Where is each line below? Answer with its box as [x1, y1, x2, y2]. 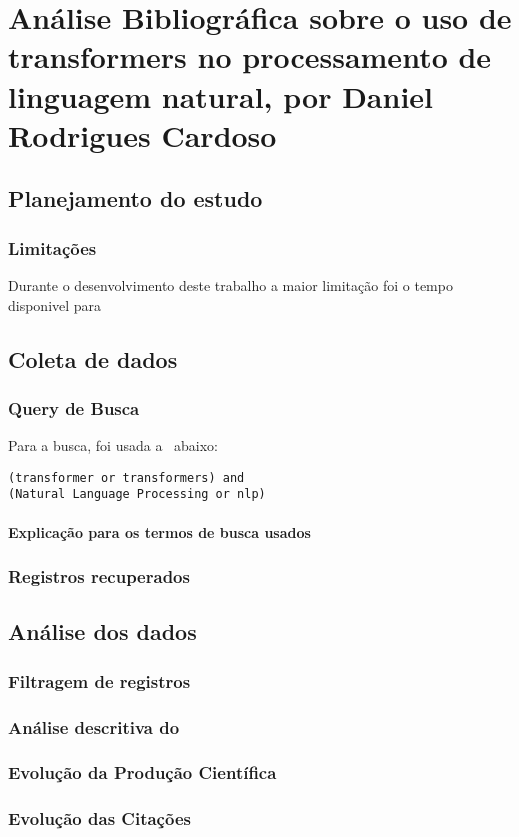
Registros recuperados [8, 564, 190, 589]
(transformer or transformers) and [8, 470, 245, 485]
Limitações [8, 235, 97, 260]
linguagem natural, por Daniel [8, 75, 434, 116]
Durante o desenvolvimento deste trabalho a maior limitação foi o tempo [8, 274, 453, 295]
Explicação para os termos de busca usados [8, 521, 311, 542]
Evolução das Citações [8, 806, 191, 831]
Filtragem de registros [8, 668, 191, 693]
